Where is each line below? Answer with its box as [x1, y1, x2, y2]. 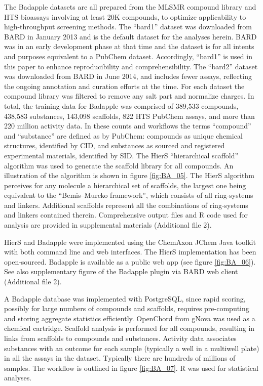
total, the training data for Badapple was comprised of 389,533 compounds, [4, 100, 239, 111]
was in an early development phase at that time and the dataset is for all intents [4, 41, 254, 52]
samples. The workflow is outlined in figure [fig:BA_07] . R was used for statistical [4, 362, 258, 373]
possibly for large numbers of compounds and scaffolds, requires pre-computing [4, 303, 249, 314]
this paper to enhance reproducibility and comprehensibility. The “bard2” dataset [4, 61, 258, 71]
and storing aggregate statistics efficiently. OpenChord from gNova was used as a [4, 313, 255, 323]
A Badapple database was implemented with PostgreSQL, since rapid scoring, [4, 293, 246, 304]
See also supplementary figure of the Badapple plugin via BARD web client [4, 266, 238, 277]
